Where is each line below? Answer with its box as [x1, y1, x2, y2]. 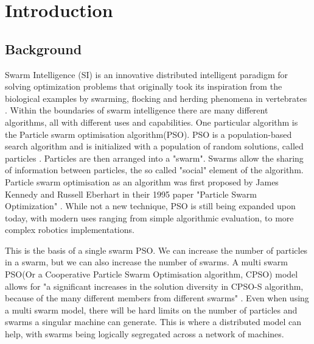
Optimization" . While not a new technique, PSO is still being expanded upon [5, 199, 296, 212]
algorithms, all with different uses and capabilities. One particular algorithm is [5, 115, 298, 128]
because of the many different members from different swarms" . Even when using [5, 292, 309, 304]
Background [5, 39, 82, 58]
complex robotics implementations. [5, 223, 134, 236]
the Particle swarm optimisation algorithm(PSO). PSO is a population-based [5, 127, 292, 140]
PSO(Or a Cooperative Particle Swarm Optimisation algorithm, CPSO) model [5, 268, 298, 281]
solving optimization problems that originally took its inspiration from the [5, 80, 282, 93]
